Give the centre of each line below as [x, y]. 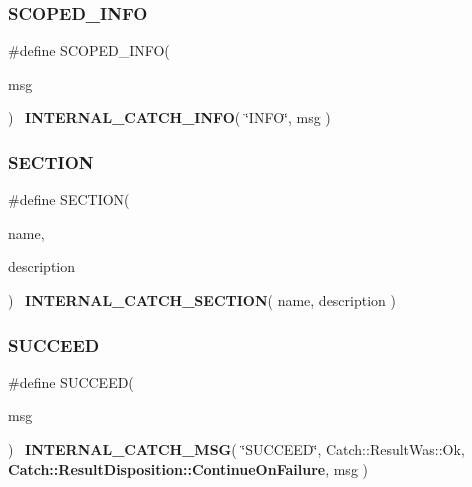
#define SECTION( [69, 199]
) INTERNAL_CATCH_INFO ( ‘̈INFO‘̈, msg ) [169, 117]
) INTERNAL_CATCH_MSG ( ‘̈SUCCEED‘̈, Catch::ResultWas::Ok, [236, 449]
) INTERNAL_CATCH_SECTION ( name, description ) [202, 300]
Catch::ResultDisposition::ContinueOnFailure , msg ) [188, 468]
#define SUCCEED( [71, 381]
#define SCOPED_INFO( [89, 50]
